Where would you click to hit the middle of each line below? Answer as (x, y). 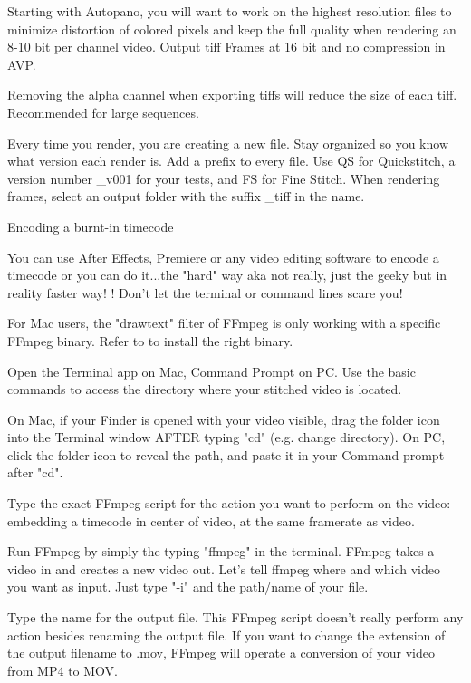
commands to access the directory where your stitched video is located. (205, 389)
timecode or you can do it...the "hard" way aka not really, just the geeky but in (227, 275)
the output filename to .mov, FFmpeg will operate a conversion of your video (221, 653)
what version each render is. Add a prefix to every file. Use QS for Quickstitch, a (231, 161)
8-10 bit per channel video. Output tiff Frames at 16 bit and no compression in (226, 47)
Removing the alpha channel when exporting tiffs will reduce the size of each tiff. (232, 95)
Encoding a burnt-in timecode (91, 226)
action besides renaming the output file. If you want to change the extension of (226, 635)
